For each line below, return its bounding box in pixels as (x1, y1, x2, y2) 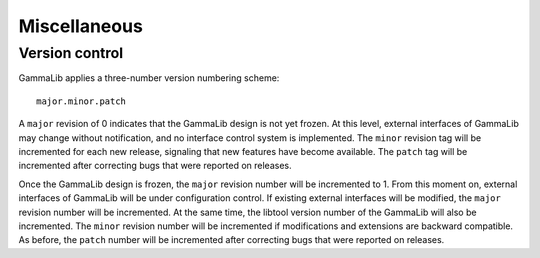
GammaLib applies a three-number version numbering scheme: (18, 72, 280, 84)
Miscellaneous (18, 15, 144, 37)
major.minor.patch (36, 95, 127, 107)
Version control (18, 44, 124, 62)
